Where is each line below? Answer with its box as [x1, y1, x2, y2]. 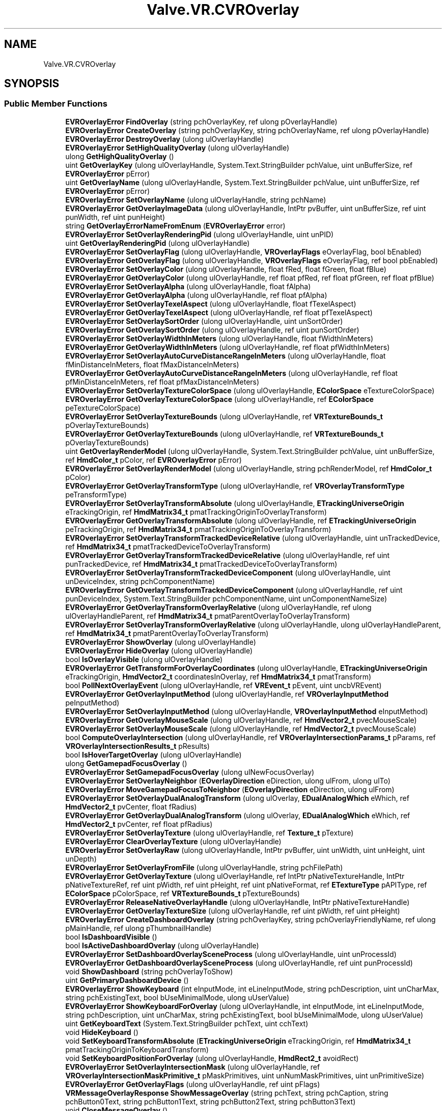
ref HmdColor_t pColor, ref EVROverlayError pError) [65, 455, 242, 464]
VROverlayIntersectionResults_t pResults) [65, 741, 210, 750]
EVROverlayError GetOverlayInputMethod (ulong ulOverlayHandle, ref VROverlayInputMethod [65, 689, 388, 698]
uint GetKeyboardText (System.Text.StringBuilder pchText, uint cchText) [65, 1019, 309, 1028]
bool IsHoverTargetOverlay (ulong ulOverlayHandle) [65, 750, 242, 759]
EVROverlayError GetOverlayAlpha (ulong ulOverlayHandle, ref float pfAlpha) [65, 290, 327, 299]
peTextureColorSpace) [65, 403, 141, 412]
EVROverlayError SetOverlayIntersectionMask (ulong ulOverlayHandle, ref [65, 1062, 320, 1071]
